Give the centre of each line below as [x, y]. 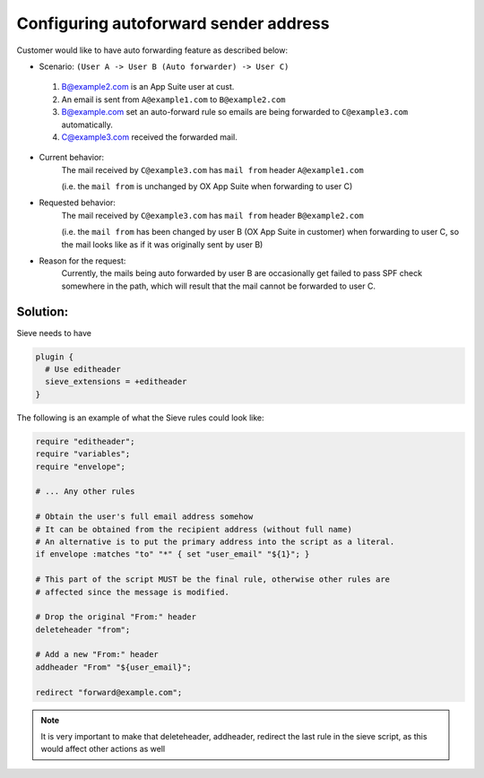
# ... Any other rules [85, 492]
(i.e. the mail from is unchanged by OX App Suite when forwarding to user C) [207, 186]
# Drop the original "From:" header [116, 617]
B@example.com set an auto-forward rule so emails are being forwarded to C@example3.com [235, 112]
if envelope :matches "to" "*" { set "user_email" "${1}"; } [173, 554]
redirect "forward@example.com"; [109, 692]
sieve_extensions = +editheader [116, 382]
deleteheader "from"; [83, 629]
